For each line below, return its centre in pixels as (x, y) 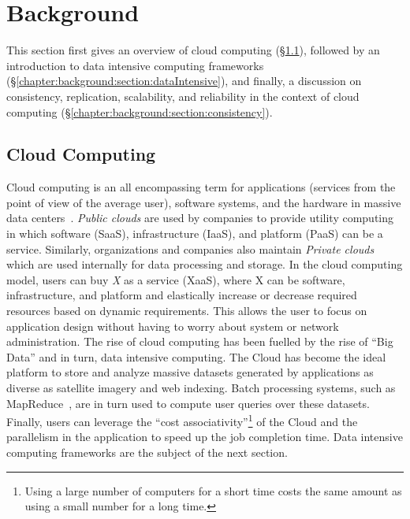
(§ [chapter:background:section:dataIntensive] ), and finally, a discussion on (184, 81)
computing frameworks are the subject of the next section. (147, 452)
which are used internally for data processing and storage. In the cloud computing (205, 264)
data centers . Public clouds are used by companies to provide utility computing (200, 218)
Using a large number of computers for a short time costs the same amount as (213, 490)
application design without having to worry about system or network (173, 326)
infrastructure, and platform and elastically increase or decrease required (182, 295)
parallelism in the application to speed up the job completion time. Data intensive (205, 437)
